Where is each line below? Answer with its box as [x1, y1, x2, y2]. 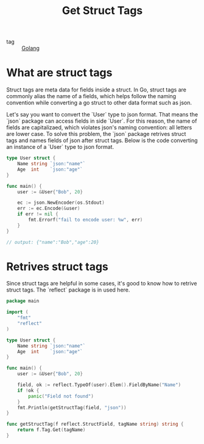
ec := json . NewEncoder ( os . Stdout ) [17, 199, 105, 206]
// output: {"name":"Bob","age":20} [6, 239, 99, 245]
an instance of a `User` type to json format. [6, 143, 114, 151]
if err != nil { [17, 211, 59, 217]
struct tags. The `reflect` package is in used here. [6, 286, 130, 293]
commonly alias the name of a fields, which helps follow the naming [6, 93, 177, 100]
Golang [21, 45, 40, 52]
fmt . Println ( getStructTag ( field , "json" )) [17, 404, 127, 410]
